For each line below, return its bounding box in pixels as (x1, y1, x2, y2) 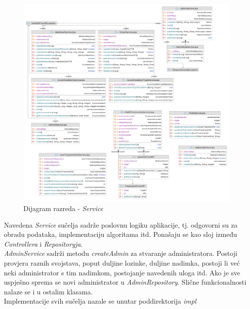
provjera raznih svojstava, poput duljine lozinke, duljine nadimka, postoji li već (4, 257, 240, 268)
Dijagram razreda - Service (23, 203, 103, 213)
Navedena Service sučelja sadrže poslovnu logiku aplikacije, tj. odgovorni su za (4, 219, 238, 230)
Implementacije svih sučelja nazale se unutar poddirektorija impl (4, 296, 196, 306)
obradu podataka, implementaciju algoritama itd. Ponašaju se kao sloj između (4, 229, 237, 239)
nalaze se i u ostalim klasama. (4, 286, 93, 296)
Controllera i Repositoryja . (4, 238, 83, 249)
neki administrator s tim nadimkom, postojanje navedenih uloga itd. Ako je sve (4, 267, 240, 277)
